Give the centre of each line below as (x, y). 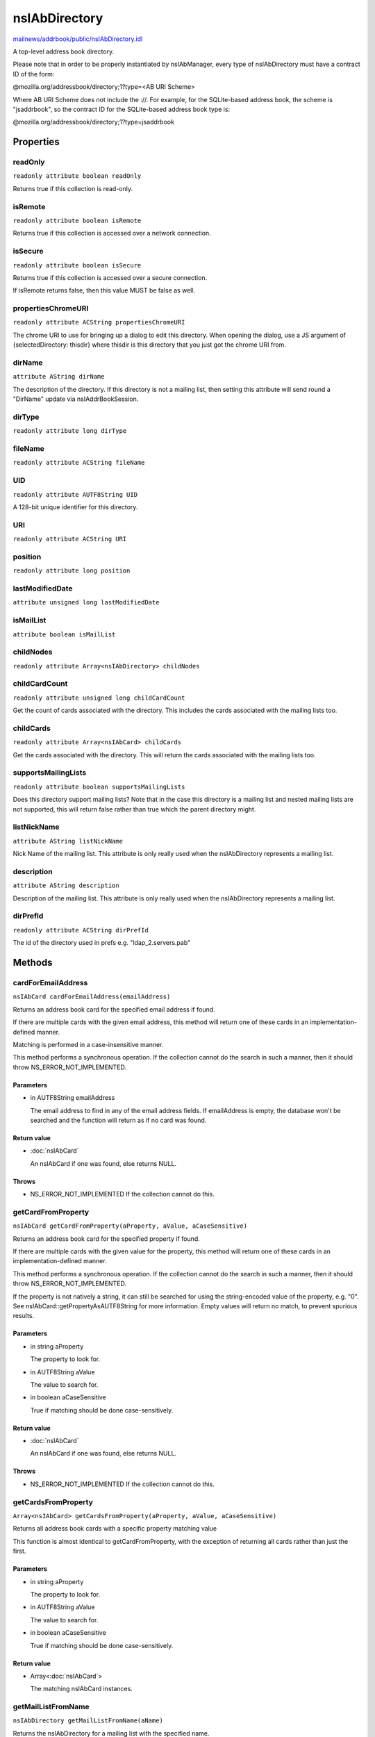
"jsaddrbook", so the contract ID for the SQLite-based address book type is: (122, 109)
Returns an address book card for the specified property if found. (107, 1238)
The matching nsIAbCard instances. (82, 1689)
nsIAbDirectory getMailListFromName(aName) (88, 1721)
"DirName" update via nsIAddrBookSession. (76, 399)
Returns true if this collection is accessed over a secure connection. (110, 277)
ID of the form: (34, 74)
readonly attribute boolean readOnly (77, 176)
